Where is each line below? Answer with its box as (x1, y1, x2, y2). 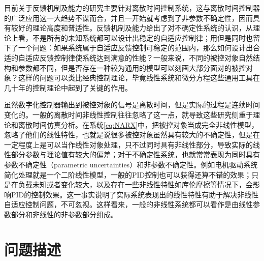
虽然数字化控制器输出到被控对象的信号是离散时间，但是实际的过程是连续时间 (4, 99, 260, 110)
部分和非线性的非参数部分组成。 (11, 209, 118, 219)
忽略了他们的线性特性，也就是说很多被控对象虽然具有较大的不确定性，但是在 (4, 129, 260, 140)
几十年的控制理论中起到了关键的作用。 (4, 82, 132, 93)
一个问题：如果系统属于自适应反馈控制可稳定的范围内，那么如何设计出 (18, 42, 253, 53)
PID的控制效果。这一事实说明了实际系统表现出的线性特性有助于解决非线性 (11, 189, 259, 199)
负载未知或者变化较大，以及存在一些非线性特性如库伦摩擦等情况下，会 (18, 179, 253, 190)
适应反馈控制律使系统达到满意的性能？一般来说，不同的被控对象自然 (25, 52, 253, 63)
